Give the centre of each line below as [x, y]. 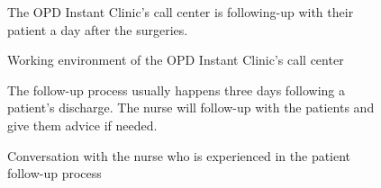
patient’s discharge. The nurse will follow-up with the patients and [191, 107]
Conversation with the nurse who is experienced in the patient [179, 155]
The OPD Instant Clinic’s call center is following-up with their [181, 12]
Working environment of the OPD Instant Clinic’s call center [176, 60]
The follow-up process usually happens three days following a [176, 90]
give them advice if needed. [82, 125]
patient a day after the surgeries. [98, 29]
